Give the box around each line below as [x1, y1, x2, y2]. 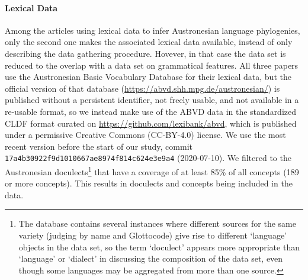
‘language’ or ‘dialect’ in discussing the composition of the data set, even [18, 252, 283, 265]
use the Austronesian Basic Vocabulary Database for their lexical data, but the [5, 70, 291, 83]
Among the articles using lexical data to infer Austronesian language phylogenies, [5, 24, 300, 36]
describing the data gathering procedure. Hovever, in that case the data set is [5, 47, 286, 59]
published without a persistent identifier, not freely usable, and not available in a [5, 94, 299, 106]
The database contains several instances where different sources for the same [18, 217, 296, 230]
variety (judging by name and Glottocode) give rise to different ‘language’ [18, 229, 287, 242]
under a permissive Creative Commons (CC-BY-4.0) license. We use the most [5, 128, 286, 141]
